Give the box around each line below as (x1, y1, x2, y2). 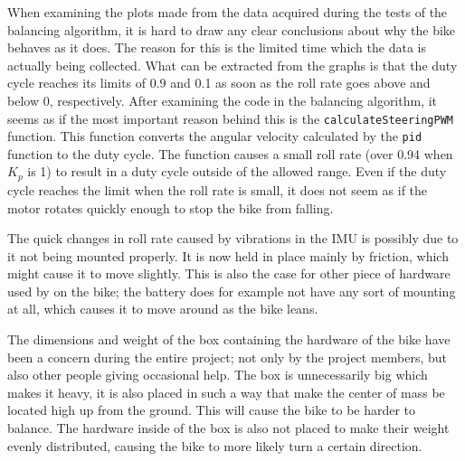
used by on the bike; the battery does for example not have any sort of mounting (7, 281, 456, 300)
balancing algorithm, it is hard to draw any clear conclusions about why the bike (7, 20, 456, 39)
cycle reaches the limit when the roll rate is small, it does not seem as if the (7, 180, 428, 199)
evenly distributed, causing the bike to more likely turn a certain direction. (7, 436, 422, 455)
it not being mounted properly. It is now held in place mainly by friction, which (7, 246, 449, 265)
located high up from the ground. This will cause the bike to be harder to (7, 400, 416, 419)
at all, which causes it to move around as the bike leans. (7, 299, 318, 318)
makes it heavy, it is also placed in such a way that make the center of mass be (7, 382, 445, 401)
